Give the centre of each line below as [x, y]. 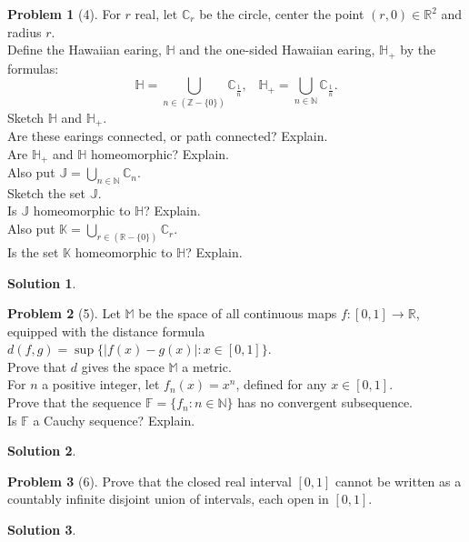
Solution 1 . [42, 282]
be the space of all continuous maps [238, 313]
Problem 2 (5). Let [64, 313]
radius [25, 31]
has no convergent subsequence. [325, 402]
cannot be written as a [399, 481]
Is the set [33, 251]
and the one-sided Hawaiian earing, [277, 50]
